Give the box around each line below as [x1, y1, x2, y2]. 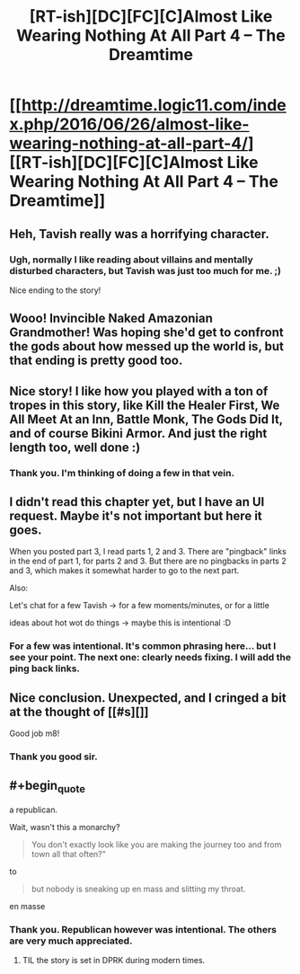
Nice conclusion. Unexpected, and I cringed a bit [9, 690, 287, 705]
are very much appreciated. [9, 934, 133, 947]
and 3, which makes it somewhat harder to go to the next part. [9, 565, 240, 576]
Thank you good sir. [9, 750, 99, 763]
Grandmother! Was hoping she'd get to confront [9, 325, 285, 341]
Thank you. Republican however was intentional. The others [9, 923, 277, 935]
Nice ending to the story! [9, 285, 101, 296]
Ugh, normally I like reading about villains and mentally [9, 253, 253, 266]
